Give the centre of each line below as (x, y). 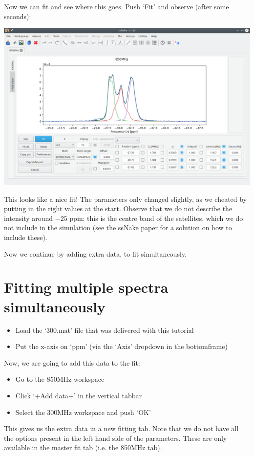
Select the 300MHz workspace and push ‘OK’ (83, 412)
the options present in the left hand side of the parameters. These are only (116, 438)
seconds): (18, 16)
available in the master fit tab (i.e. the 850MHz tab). (83, 447)
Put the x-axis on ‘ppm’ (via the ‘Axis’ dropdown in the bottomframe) (121, 346)
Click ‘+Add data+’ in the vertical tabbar (79, 395)
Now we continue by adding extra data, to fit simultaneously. (95, 253)
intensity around (29, 218)
